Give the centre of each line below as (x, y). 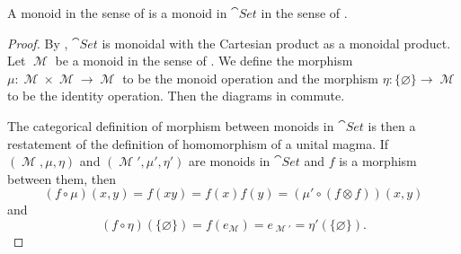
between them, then (62, 178)
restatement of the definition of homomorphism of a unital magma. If (198, 143)
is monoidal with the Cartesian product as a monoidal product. (276, 43)
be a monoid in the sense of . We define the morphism (204, 61)
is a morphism (378, 161)
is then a (392, 125)
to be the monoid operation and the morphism (251, 78)
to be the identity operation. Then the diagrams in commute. (176, 96)
